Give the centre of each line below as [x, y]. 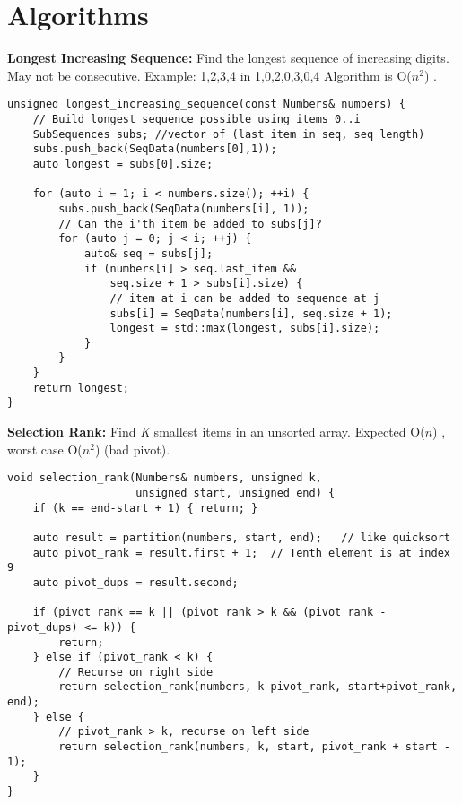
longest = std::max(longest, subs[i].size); [245, 329]
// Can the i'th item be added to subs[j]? [190, 224]
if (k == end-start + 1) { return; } [145, 508]
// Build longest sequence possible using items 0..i [196, 119]
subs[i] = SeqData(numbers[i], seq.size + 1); [251, 313]
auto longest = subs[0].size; [123, 164]
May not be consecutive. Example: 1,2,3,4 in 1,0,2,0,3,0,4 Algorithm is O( [209, 75]
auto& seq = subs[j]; [148, 253]
